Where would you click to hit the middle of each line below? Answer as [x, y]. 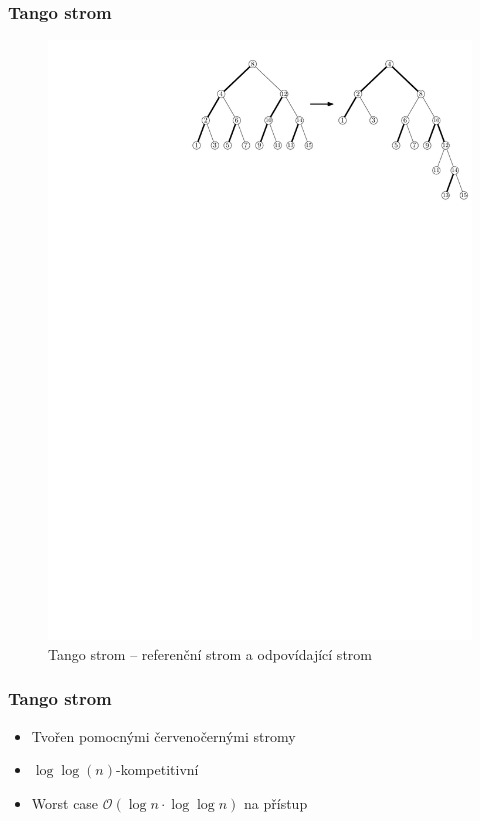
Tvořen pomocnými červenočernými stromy [163, 735]
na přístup [276, 802]
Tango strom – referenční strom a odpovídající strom [210, 653]
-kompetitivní [157, 769]
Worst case [65, 802]
